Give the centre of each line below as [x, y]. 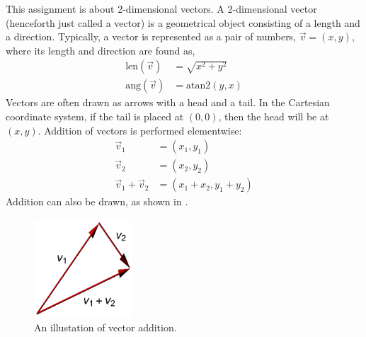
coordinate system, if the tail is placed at [95, 116]
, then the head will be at [274, 116]
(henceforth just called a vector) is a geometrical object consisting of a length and [183, 22]
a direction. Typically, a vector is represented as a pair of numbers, [151, 36]
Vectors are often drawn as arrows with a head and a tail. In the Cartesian [168, 102]
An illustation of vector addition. [105, 327]
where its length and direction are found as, [101, 50]
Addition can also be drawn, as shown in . [97, 201]
